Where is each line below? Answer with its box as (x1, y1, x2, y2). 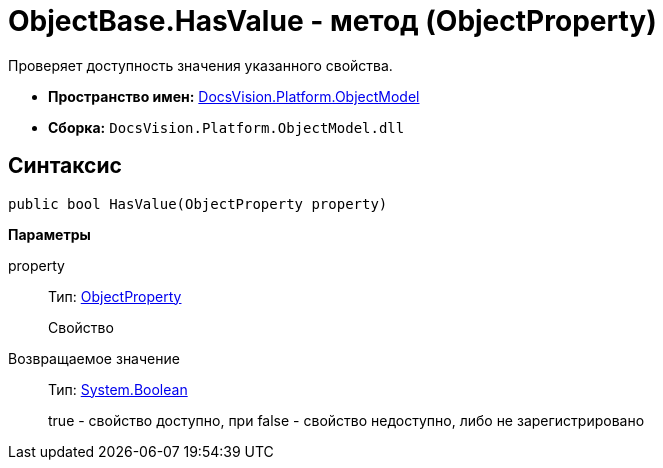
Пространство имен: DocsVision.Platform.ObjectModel (48, 87, 420, 105)
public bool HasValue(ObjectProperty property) (8, 195, 388, 212)
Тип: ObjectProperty (48, 287, 182, 305)
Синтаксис (8, 153, 122, 179)
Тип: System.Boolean (48, 380, 188, 398)
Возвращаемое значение (8, 349, 180, 367)
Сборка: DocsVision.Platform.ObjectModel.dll (48, 118, 405, 136)
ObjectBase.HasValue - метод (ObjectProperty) (8, 4, 657, 38)
